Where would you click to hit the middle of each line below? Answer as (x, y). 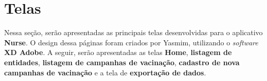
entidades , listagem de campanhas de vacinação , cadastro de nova (122, 62)
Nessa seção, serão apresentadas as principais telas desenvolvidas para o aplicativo (133, 32)
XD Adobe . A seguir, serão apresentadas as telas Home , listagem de (118, 52)
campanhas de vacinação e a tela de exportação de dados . (105, 72)
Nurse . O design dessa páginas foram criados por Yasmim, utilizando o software (131, 42)
